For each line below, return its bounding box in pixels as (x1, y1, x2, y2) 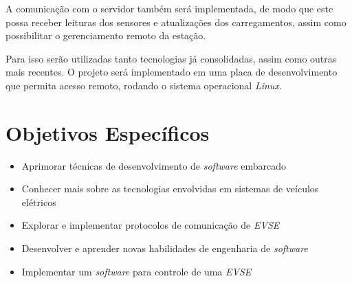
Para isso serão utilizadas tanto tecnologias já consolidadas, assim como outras (5, 51, 337, 65)
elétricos (21, 194, 56, 209)
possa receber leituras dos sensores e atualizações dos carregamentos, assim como (5, 14, 346, 29)
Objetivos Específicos (5, 118, 210, 146)
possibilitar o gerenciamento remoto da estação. (5, 28, 206, 43)
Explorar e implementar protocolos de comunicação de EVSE (21, 218, 280, 232)
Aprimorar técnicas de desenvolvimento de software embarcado (21, 158, 287, 172)
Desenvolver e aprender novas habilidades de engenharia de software (21, 241, 308, 256)
